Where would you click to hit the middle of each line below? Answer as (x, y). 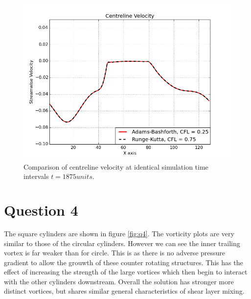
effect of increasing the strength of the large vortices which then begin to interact (126, 272)
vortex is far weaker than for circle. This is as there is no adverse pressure (115, 253)
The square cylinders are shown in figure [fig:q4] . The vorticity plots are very (119, 233)
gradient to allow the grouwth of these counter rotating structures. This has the (124, 262)
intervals (36, 176)
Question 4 (41, 210)
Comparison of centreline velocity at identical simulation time (116, 166)
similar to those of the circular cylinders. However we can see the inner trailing (122, 243)
